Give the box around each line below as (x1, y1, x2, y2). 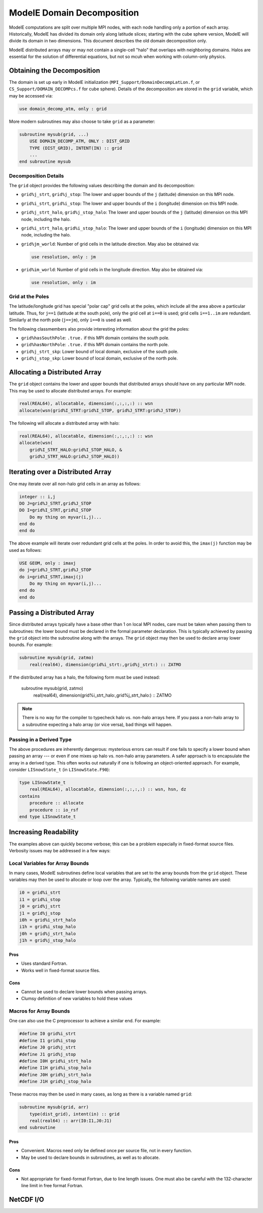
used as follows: (9, 547, 42, 553)
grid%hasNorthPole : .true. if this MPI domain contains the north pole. (21, 342, 169, 348)
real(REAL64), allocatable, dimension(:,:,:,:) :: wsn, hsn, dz (29, 786, 187, 792)
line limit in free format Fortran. (21, 1183, 84, 1189)
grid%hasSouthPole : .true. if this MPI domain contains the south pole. (21, 335, 170, 341)
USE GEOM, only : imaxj (19, 560, 76, 566)
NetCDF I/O (9, 1195, 44, 1204)
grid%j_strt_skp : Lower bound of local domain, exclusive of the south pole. (21, 349, 179, 354)
